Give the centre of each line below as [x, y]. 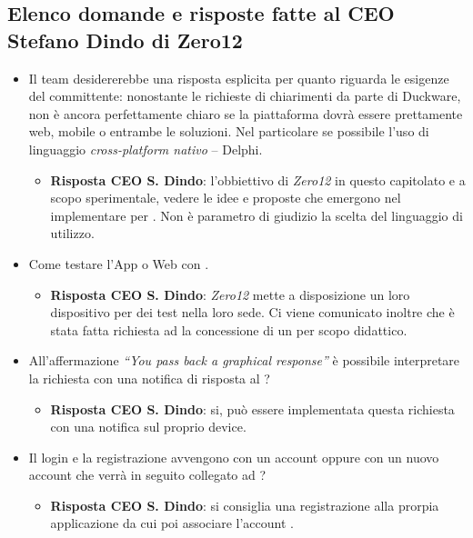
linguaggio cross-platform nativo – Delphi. [146, 149]
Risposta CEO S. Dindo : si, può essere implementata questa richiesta [252, 408]
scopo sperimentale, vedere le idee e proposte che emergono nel [226, 198]
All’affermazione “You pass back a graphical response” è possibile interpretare [244, 360]
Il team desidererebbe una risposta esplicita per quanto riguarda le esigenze [239, 78]
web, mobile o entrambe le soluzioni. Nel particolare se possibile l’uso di [229, 131]
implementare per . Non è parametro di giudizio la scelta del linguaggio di [257, 215]
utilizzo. [72, 233]
